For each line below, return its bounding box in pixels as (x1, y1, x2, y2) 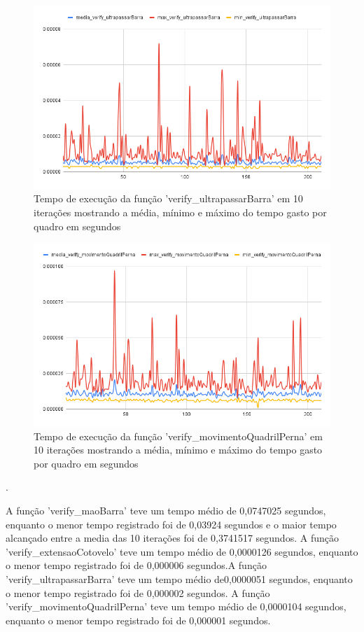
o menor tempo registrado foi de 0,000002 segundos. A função (6, 585, 270, 600)
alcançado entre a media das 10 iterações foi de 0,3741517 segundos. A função (6, 531, 339, 545)
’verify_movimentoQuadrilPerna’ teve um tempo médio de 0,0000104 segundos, (6, 599, 346, 614)
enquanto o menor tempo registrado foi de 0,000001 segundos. (6, 612, 271, 627)
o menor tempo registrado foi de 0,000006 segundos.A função (6, 558, 267, 573)
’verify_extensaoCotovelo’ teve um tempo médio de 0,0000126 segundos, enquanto (6, 544, 358, 559)
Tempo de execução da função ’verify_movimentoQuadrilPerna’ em (34, 428, 323, 443)
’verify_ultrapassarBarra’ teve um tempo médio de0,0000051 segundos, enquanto (6, 571, 353, 586)
